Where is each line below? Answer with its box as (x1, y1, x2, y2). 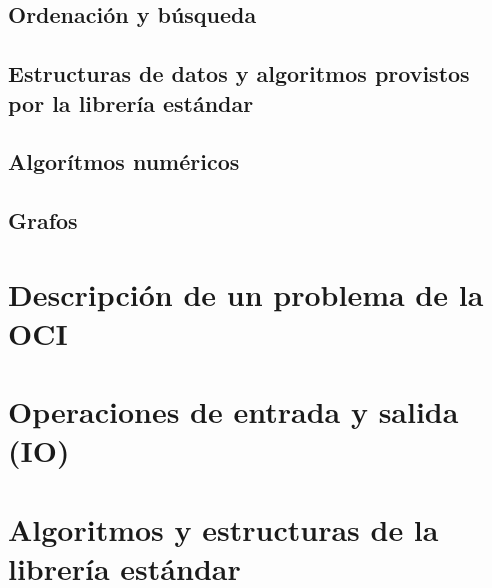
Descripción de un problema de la (8, 273, 484, 314)
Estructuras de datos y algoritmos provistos (8, 58, 470, 89)
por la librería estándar (8, 87, 254, 118)
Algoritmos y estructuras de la (8, 508, 439, 549)
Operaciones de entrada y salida (8, 391, 459, 432)
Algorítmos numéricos (8, 146, 240, 177)
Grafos (8, 205, 78, 236)
